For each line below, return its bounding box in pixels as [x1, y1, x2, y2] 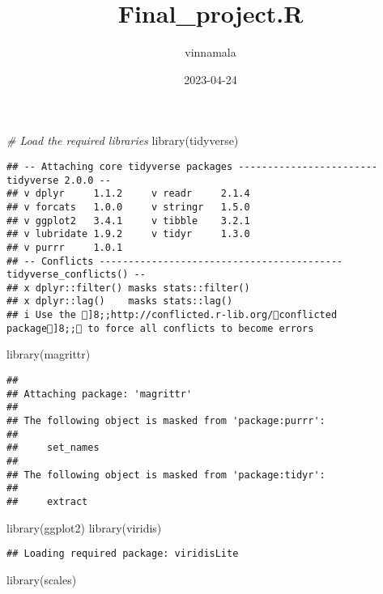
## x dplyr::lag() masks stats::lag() [6, 295, 233, 308]
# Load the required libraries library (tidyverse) [6, 132, 239, 149]
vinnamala [185, 44, 236, 61]
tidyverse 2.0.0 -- [6, 174, 111, 186]
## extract [6, 495, 88, 507]
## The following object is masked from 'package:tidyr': [6, 469, 326, 481]
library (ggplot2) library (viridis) [6, 519, 162, 536]
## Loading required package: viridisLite [6, 548, 239, 560]
